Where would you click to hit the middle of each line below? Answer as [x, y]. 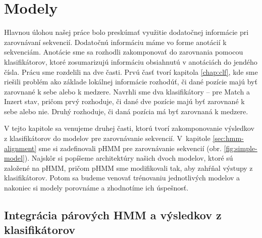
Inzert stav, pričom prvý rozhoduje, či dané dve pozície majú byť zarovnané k [124, 101]
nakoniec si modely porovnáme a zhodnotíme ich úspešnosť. [96, 188]
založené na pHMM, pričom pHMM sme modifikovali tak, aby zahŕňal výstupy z [128, 168]
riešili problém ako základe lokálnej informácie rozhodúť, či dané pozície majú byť [131, 82]
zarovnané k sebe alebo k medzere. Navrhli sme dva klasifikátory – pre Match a [127, 91]
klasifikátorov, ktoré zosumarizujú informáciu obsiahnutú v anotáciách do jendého [131, 61]
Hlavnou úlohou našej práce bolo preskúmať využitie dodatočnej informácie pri [126, 32]
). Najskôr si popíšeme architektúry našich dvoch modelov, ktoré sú [129, 158]
